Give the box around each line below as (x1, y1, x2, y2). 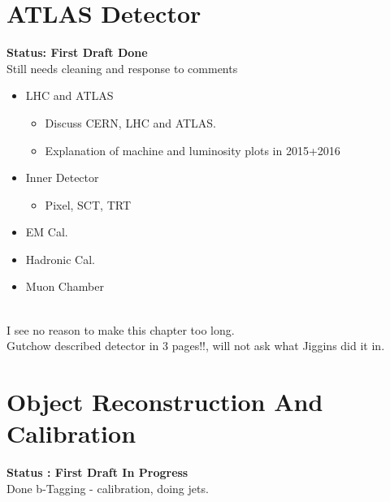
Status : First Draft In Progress (6, 464, 188, 481)
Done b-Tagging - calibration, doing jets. (6, 479, 209, 496)
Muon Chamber (25, 278, 104, 295)
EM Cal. (25, 223, 68, 240)
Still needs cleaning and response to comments (6, 59, 238, 76)
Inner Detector (25, 169, 99, 186)
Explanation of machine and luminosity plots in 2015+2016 (45, 141, 340, 158)
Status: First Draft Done (6, 44, 148, 61)
